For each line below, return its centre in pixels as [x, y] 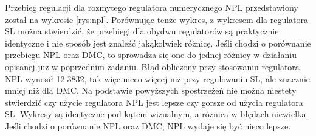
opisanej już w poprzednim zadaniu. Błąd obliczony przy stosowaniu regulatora [152, 66]
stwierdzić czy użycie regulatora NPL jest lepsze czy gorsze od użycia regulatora [154, 102]
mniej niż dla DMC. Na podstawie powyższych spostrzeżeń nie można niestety [151, 90]
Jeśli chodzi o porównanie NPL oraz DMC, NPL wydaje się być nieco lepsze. [148, 125]
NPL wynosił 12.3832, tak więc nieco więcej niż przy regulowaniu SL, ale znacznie [158, 78]
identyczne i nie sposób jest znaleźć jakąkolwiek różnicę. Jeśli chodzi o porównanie [158, 43]
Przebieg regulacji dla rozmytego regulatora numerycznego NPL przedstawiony [152, 7]
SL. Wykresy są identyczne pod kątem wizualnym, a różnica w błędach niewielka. [157, 114]
